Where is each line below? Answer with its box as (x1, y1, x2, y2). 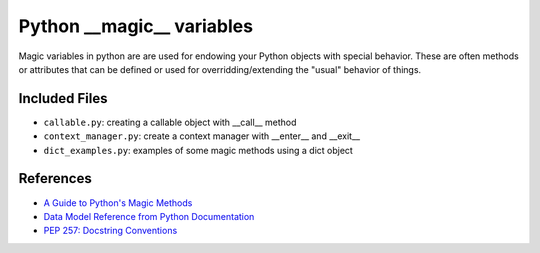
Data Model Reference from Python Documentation (43, 210, 255, 222)
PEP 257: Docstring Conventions (43, 225, 178, 237)
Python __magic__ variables (18, 15, 254, 37)
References (18, 170, 92, 187)
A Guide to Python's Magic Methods (43, 196, 193, 209)
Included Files (18, 90, 109, 107)
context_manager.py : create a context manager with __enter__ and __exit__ (43, 130, 360, 142)
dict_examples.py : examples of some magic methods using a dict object (43, 144, 354, 156)
